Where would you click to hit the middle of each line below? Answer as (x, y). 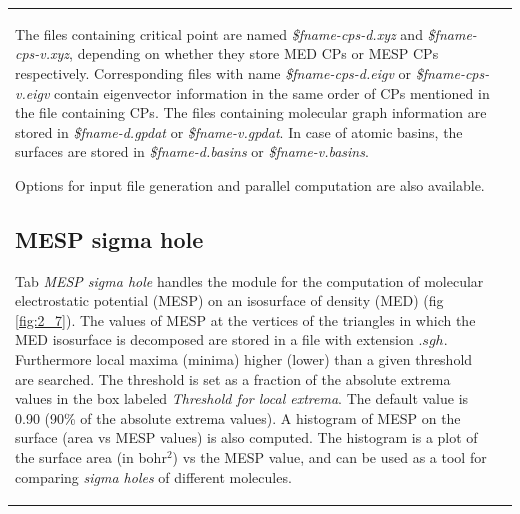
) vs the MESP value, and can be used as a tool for (329, 457)
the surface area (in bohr (91, 457)
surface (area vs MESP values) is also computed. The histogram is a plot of (246, 437)
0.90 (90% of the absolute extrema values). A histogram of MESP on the (238, 417)
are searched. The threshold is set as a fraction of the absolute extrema (233, 378)
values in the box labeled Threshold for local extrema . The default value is (242, 398)
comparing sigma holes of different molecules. (153, 476)
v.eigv (32, 92)
